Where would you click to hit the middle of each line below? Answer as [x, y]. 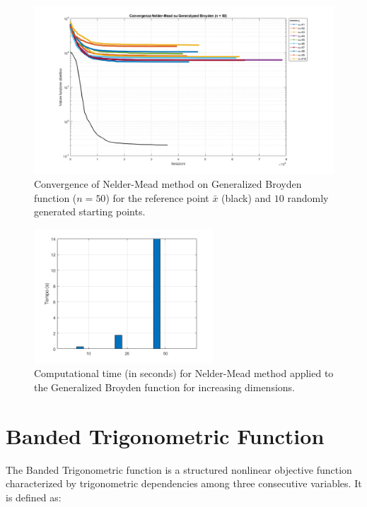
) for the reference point [157, 197]
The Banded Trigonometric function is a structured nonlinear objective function [179, 469]
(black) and [246, 197]
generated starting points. [90, 211]
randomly [308, 197]
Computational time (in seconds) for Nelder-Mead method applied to [184, 373]
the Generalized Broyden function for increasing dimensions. [164, 387]
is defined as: [34, 497]
